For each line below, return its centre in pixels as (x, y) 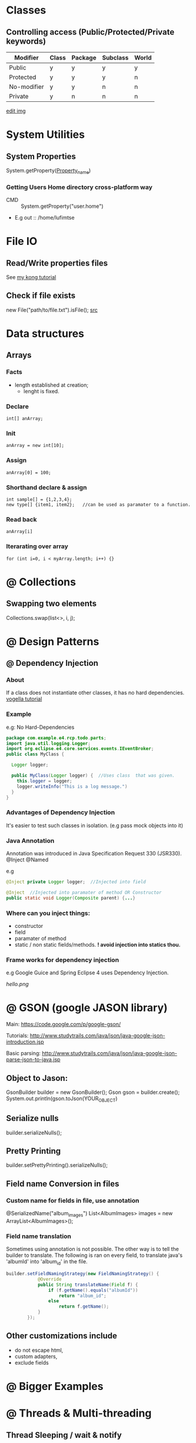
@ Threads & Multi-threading (79, 1413)
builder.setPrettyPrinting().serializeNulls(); (57, 1165)
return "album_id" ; (83, 1296)
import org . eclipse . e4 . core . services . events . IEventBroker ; (80, 749)
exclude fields (31, 1362)
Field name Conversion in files (63, 1184)
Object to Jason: (37, 1078)
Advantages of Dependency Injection (61, 812)
